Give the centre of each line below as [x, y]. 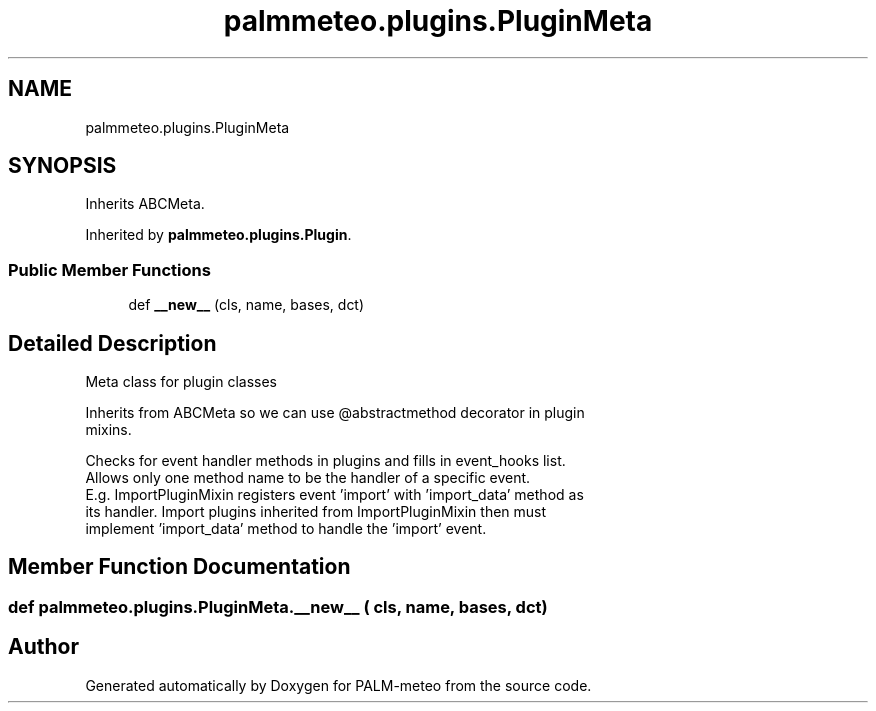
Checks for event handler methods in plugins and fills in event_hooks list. [325, 461]
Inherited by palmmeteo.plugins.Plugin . [218, 235]
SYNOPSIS [62, 166]
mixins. [108, 430]
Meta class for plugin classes [181, 382]
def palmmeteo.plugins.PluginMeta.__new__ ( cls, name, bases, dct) [278, 606]
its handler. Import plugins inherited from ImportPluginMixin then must [316, 512]
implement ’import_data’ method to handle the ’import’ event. [286, 529]
